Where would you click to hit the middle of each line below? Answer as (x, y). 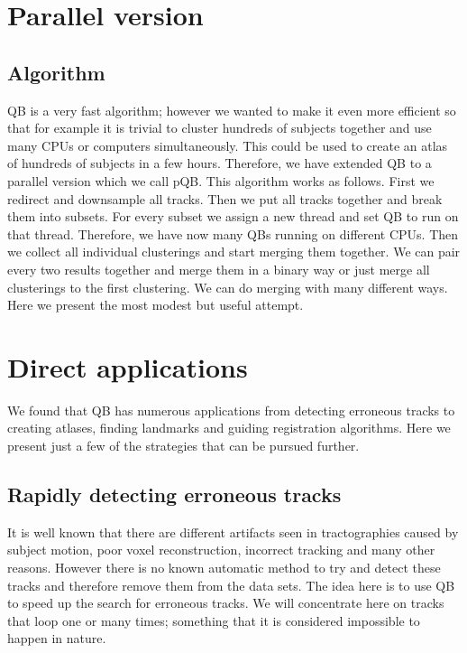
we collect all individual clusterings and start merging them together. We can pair (234, 252)
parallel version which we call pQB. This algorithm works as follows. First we (221, 180)
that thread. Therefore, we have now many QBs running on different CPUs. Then (233, 233)
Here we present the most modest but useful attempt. (156, 305)
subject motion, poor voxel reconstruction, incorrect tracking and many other (221, 550)
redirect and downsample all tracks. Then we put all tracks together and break (225, 198)
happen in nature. (57, 638)
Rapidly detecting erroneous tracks (174, 494)
